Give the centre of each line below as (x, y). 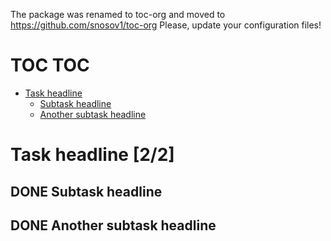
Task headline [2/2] (92, 155)
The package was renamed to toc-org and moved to (118, 14)
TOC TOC (50, 65)
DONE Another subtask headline (113, 225)
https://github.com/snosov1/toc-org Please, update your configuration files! (166, 25)
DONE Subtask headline (86, 191)
